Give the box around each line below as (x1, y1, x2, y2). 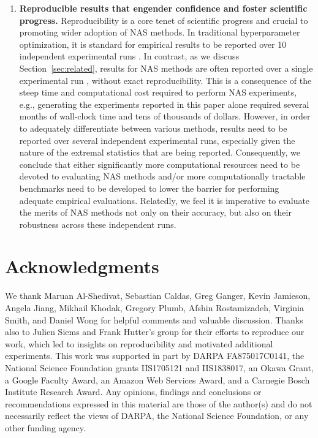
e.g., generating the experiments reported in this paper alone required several (19, 97, 309, 110)
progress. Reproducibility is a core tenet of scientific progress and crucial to (19, 13, 308, 26)
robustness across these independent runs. (19, 217, 176, 230)
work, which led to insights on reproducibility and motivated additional (5, 337, 273, 350)
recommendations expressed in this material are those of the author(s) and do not (5, 397, 312, 410)
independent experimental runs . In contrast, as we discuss (19, 50, 240, 62)
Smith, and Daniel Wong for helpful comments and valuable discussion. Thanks (5, 313, 303, 326)
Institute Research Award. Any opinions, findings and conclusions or (5, 385, 262, 398)
